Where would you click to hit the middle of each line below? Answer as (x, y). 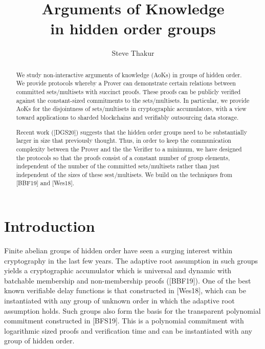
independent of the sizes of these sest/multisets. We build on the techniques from (124, 174)
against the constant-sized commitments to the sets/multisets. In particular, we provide (133, 100)
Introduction (50, 226)
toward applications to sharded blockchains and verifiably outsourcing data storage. (127, 117)
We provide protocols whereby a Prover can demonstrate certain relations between (126, 83)
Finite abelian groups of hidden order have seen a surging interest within (118, 250)
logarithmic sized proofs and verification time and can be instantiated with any (128, 330)
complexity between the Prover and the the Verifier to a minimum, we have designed (129, 149)
